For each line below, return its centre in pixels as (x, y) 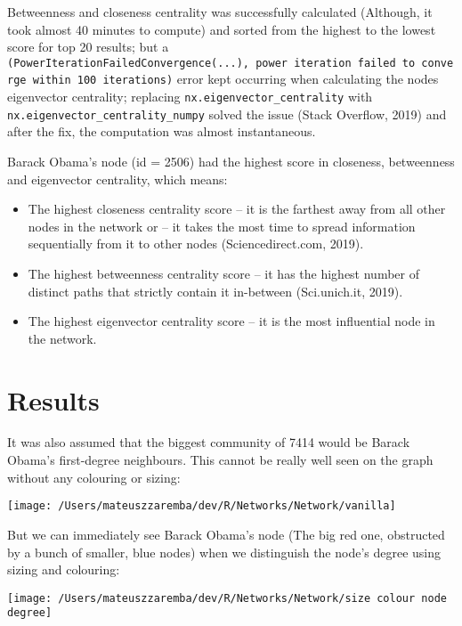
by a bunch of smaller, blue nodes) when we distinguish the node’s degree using (224, 552)
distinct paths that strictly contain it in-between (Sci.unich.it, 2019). (215, 291)
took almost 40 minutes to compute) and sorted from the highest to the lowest (222, 29)
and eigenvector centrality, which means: (118, 179)
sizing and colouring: (64, 569)
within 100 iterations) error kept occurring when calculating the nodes (235, 79)
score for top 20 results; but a (88, 47)
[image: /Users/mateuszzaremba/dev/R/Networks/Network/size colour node (227, 598)
